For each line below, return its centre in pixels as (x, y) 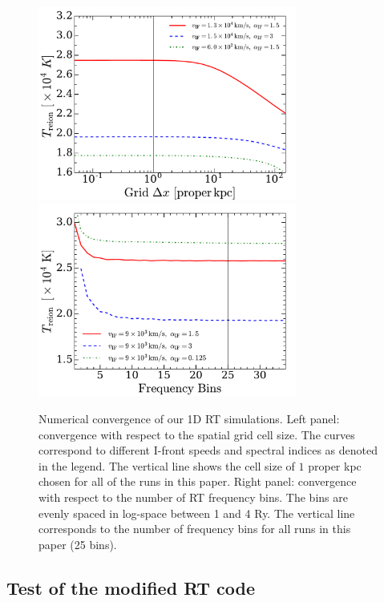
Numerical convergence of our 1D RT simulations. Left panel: (189, 419)
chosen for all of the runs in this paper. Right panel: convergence (198, 481)
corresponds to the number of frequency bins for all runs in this (195, 529)
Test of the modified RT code (131, 587)
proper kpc (335, 465)
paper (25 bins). (78, 544)
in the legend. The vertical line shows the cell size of (167, 465)
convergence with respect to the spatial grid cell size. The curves (197, 434)
